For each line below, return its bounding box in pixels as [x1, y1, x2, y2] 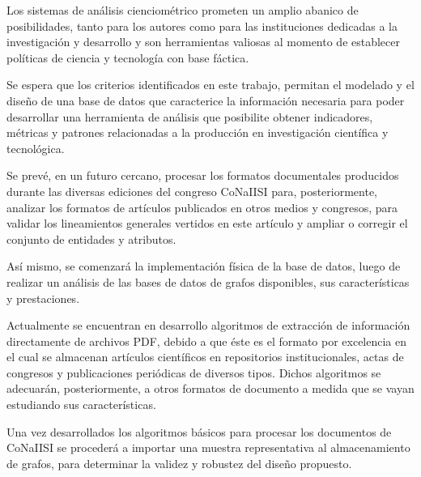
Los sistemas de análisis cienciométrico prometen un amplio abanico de [6, 2, 359, 18]
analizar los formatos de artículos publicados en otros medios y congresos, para [6, 198, 398, 215]
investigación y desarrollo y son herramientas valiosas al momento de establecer [6, 33, 401, 50]
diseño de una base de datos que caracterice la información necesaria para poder [6, 92, 405, 109]
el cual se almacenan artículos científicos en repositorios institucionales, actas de [6, 348, 404, 365]
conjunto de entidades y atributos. [6, 230, 176, 247]
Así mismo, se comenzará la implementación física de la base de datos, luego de [6, 258, 401, 275]
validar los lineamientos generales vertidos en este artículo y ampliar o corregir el [6, 215, 408, 232]
